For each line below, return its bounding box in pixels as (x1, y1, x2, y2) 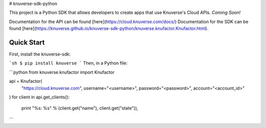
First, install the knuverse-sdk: (9, 51, 71, 57)
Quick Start (9, 38, 45, 47)
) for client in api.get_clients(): (9, 94, 70, 100)
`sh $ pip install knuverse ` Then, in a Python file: (9, 60, 128, 66)
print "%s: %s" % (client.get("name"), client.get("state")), (21, 105, 138, 111)
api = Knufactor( (9, 78, 42, 84)
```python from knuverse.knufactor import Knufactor (9, 69, 115, 75)
